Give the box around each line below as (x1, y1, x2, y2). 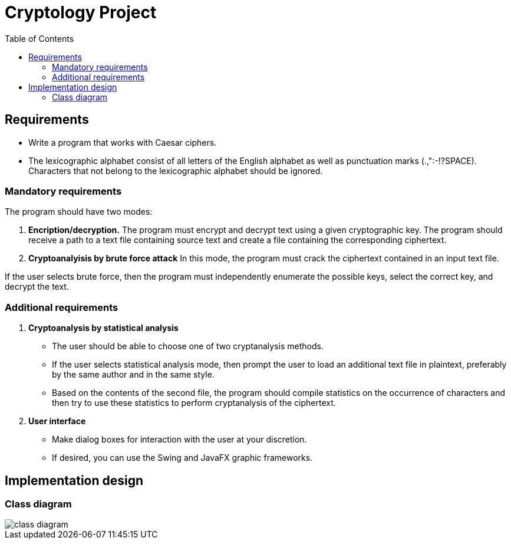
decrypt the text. (5, 281, 69, 292)
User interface (28, 416, 86, 427)
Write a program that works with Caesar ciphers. (28, 137, 217, 148)
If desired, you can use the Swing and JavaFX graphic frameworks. (52, 453, 313, 463)
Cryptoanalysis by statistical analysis (28, 323, 179, 333)
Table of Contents (5, 33, 74, 44)
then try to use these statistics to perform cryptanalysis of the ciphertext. (52, 398, 336, 408)
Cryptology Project (5, 2, 157, 22)
